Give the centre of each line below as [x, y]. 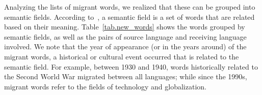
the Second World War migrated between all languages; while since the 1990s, [126, 76]
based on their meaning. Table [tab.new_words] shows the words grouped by [125, 27]
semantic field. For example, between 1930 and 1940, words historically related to [131, 66]
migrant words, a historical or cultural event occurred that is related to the [122, 56]
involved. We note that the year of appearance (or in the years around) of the [125, 46]
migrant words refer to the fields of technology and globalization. [105, 86]
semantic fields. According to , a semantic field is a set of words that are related [129, 17]
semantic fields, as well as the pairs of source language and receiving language [125, 36]
